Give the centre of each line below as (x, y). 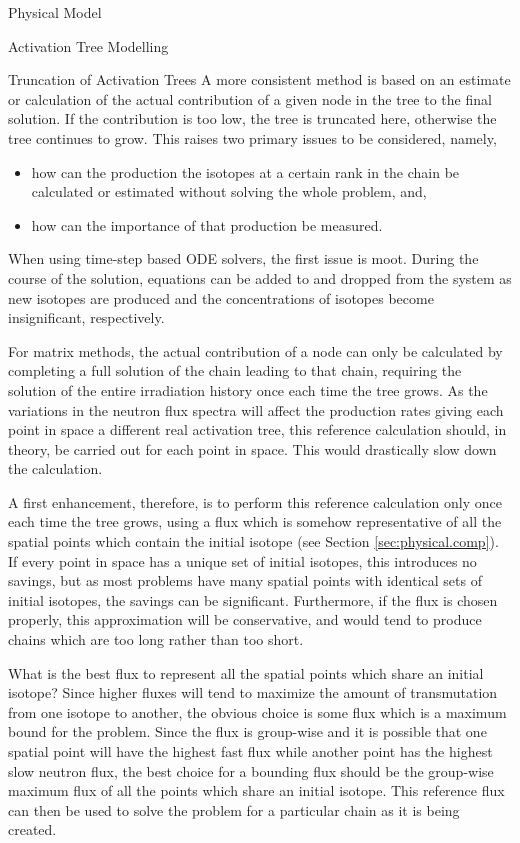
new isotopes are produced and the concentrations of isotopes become (221, 297)
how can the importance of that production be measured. (207, 224)
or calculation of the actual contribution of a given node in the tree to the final (250, 98)
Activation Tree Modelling (88, 45)
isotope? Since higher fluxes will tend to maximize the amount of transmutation (253, 692)
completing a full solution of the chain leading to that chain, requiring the (235, 370)
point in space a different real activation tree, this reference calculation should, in (257, 429)
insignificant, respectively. (86, 317)
